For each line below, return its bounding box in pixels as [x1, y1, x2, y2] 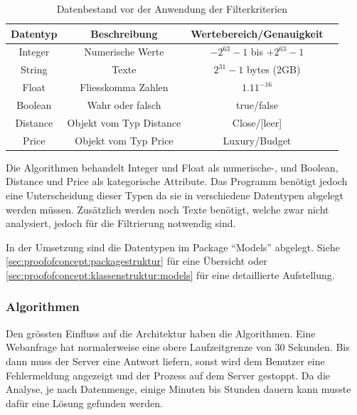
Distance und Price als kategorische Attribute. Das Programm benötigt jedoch [6, 174, 348, 189]
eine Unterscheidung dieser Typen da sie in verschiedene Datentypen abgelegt [6, 187, 344, 202]
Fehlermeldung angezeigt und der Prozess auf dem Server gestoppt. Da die [6, 367, 331, 382]
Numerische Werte [84, 44, 164, 59]
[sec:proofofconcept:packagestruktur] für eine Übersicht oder [6, 253, 267, 268]
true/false [236, 97, 278, 112]
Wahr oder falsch [87, 97, 161, 112]
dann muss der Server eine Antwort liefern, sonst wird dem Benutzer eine [6, 353, 325, 368]
